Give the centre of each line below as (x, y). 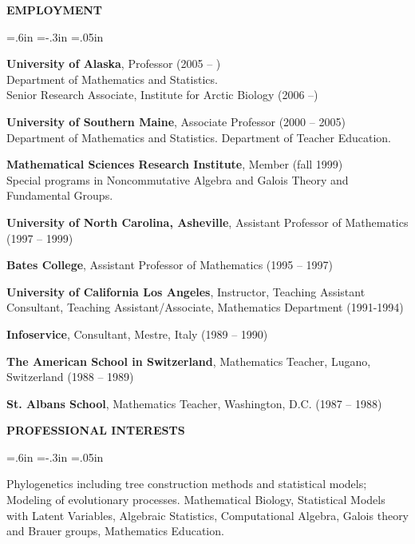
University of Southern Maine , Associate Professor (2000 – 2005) (176, 121)
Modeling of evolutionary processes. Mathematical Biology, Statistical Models (196, 500)
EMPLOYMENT (55, 10)
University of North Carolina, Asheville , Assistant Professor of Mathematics (207, 222)
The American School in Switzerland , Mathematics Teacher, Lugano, (189, 361)
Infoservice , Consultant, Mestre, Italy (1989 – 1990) (137, 334)
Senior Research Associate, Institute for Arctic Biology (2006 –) (162, 95)
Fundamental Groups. (60, 195)
